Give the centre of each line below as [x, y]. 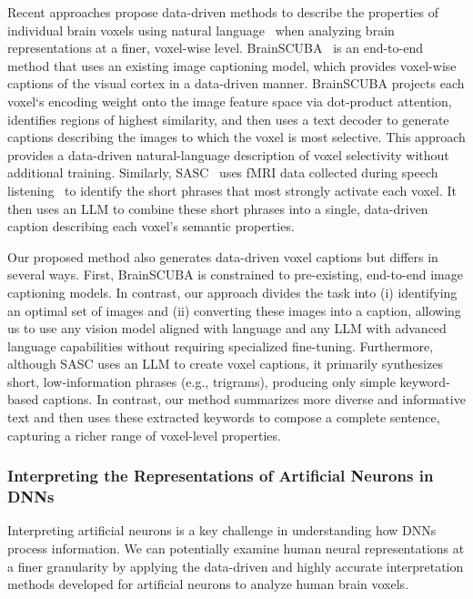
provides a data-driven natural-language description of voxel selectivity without [228, 154]
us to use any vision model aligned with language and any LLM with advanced [227, 328]
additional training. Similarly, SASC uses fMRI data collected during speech [223, 173]
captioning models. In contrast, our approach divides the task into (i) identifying [232, 292]
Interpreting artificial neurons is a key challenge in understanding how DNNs [222, 530]
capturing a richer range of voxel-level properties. [144, 435]
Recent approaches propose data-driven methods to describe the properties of [223, 12]
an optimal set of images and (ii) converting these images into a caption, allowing [234, 310]
